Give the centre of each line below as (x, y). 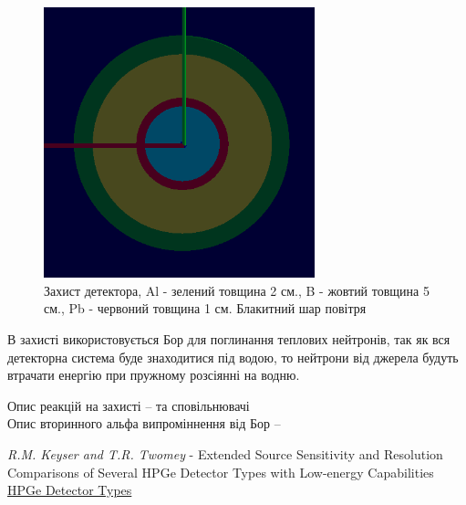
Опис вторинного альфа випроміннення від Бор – (144, 423)
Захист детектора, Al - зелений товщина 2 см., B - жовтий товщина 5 (237, 290)
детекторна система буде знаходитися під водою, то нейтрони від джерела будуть (233, 357)
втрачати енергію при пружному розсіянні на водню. (154, 375)
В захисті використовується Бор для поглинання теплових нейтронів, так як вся (229, 338)
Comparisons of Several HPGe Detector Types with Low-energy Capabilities (221, 472)
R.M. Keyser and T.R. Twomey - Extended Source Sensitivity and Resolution (225, 453)
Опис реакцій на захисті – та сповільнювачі (129, 405)
